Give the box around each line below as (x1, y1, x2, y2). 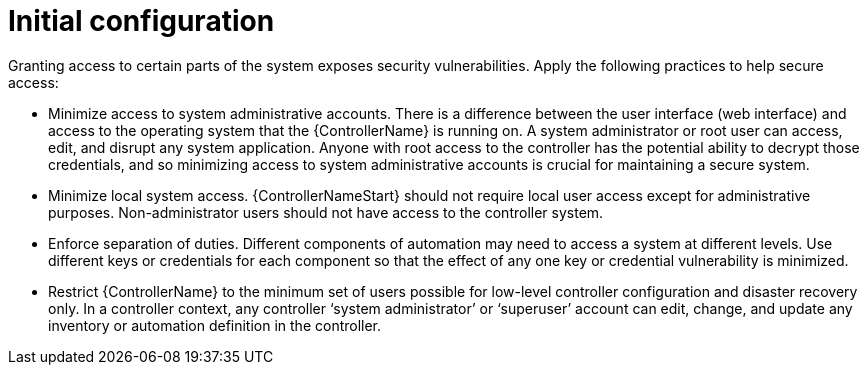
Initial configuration (8, 4, 275, 38)
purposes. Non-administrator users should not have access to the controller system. (48, 203, 604, 221)
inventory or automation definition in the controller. (48, 316, 382, 334)
